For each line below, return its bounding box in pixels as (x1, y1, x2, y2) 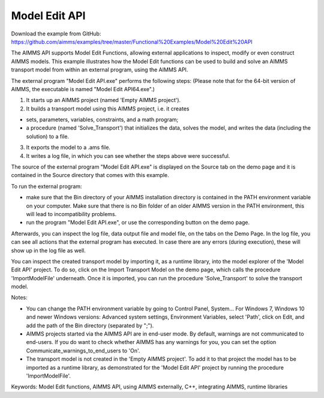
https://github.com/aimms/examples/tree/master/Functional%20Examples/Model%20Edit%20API (11, 38, 253, 45)
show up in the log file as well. (11, 247, 86, 254)
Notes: (11, 294, 28, 301)
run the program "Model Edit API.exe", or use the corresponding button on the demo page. (26, 219, 250, 226)
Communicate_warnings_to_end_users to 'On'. (26, 347, 140, 354)
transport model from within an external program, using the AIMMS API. (11, 66, 188, 73)
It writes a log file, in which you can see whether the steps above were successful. (26, 152, 230, 159)
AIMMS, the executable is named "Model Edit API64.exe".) (11, 85, 155, 92)
